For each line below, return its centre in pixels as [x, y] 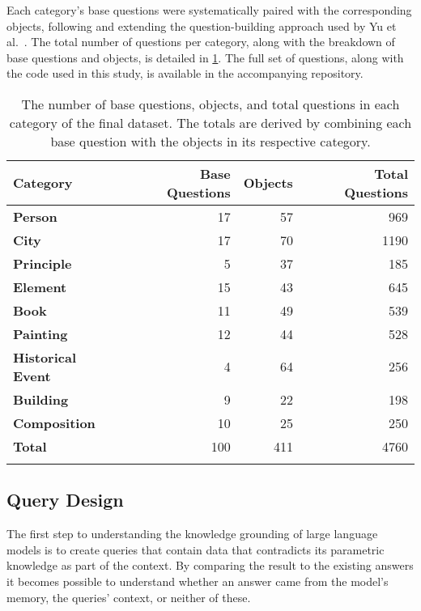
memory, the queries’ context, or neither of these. [129, 597]
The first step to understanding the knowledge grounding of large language [192, 534]
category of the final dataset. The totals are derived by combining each [210, 122]
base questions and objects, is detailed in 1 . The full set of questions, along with [205, 57]
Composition [54, 422]
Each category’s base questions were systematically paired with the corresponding [209, 10]
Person [35, 216]
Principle [43, 263]
